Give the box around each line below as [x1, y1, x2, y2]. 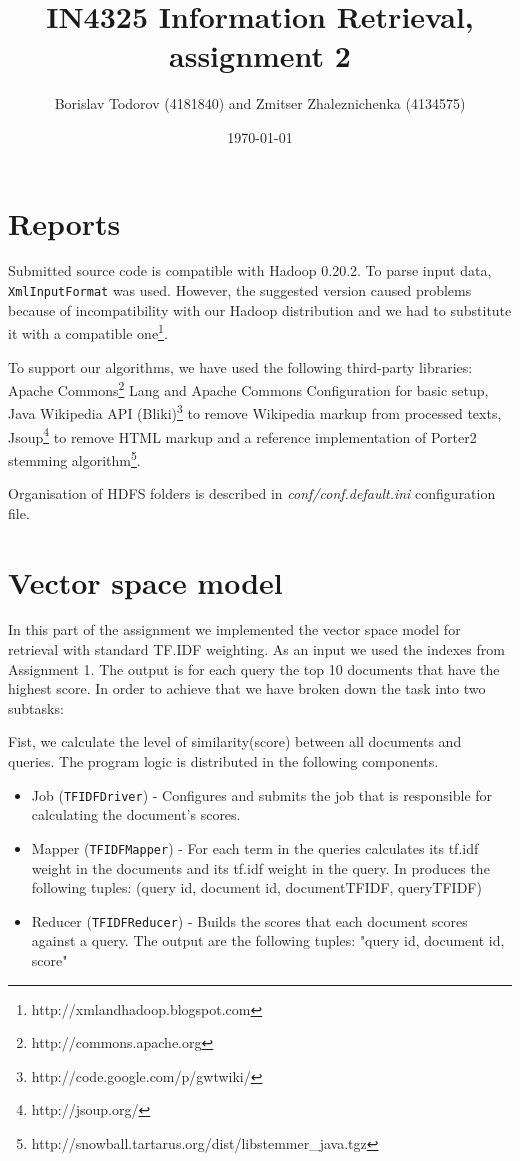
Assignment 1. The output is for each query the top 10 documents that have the [8, 658, 500, 679]
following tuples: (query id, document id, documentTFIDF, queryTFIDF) [31, 877, 482, 898]
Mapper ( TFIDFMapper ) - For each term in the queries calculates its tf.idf [31, 837, 479, 858]
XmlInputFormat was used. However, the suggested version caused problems [8, 280, 472, 301]
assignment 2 [169, 35, 351, 76]
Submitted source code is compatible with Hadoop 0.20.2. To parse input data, [8, 260, 492, 281]
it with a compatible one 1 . [8, 320, 168, 343]
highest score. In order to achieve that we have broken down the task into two [8, 678, 486, 699]
